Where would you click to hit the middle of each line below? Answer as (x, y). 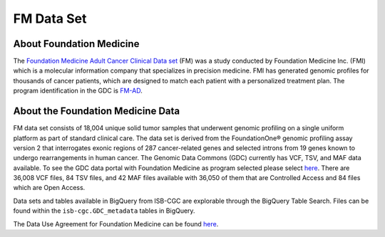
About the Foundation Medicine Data (97, 111)
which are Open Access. (49, 188)
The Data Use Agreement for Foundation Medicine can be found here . (116, 223)
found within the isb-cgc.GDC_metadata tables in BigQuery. (104, 211)
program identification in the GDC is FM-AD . (78, 91)
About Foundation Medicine (76, 44)
